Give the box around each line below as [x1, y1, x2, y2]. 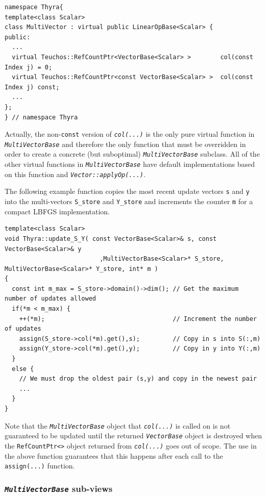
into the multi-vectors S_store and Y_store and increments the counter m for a [5, 196, 253, 207]
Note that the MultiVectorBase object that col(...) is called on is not [5, 420, 231, 431]
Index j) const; [5, 83, 60, 91]
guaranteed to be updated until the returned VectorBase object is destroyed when [5, 430, 262, 441]
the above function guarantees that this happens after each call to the [5, 450, 223, 461]
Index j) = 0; [5, 63, 53, 71]
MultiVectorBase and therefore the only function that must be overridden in [5, 138, 246, 149]
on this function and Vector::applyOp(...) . [5, 168, 146, 179]
